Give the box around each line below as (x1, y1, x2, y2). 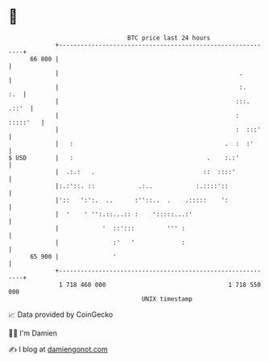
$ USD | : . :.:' (8, 153, 240, 162)
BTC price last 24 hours (127, 34, 211, 42)
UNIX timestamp (141, 294, 193, 303)
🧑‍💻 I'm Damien (8, 328, 58, 338)
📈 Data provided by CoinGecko (8, 310, 114, 319)
